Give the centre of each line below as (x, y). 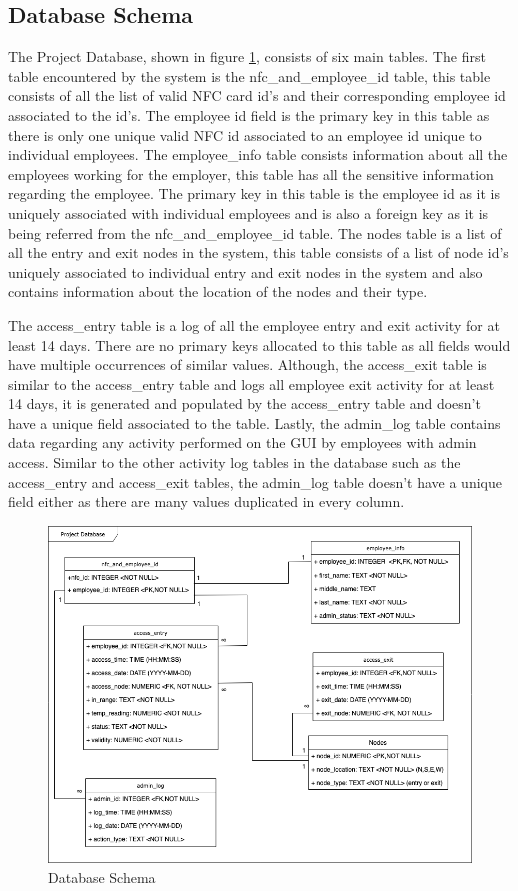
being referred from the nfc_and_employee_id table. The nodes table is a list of (255, 232)
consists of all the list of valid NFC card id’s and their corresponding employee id (257, 95)
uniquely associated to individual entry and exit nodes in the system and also (245, 271)
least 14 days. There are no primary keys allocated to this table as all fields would (259, 344)
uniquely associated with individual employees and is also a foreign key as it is (248, 212)
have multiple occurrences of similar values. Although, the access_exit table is (247, 364)
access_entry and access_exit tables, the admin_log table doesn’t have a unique (255, 481)
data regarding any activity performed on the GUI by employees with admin (242, 442)
